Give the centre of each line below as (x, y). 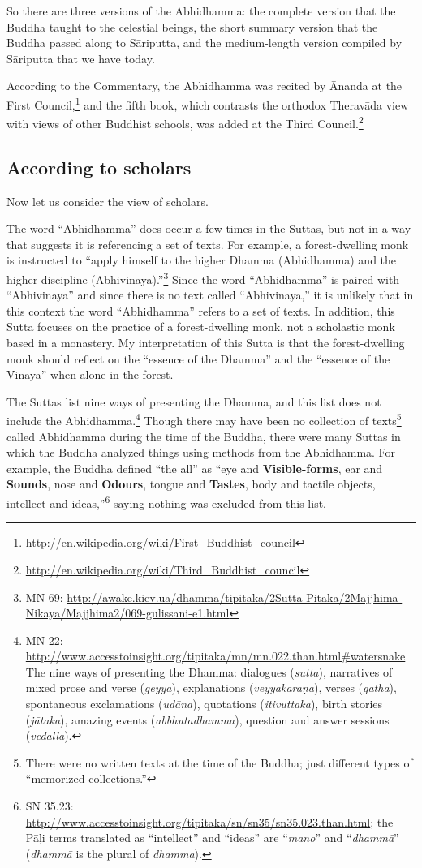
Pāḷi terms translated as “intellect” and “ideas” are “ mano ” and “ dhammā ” (212, 838)
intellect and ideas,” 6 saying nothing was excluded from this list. (167, 502)
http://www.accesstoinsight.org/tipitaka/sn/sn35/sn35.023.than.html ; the (209, 821)
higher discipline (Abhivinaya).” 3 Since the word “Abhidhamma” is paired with (203, 278)
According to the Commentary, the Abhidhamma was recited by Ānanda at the (205, 86)
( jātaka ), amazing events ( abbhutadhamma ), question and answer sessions (207, 719)
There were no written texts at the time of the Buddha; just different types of (219, 762)
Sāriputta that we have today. (81, 58)
